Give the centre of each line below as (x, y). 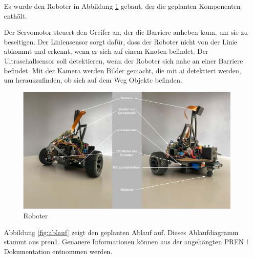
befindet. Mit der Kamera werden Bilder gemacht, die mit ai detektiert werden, (123, 70)
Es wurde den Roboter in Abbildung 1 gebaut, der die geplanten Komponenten (122, 6)
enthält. (16, 15)
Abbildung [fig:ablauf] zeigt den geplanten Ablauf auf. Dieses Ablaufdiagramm (121, 232)
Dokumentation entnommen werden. (58, 251)
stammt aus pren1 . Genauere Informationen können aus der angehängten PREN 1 (127, 242)
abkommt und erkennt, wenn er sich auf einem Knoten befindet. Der (106, 51)
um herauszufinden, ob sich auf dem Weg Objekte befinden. (93, 80)
